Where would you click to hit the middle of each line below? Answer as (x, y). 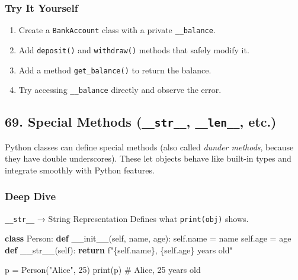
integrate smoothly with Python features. (80, 170)
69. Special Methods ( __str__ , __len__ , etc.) (141, 122)
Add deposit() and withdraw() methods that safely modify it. (134, 49)
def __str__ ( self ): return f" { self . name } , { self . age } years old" (119, 250)
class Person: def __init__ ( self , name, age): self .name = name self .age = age (148, 238)
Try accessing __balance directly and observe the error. (120, 90)
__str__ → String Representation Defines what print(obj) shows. (127, 218)
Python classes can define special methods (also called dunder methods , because (149, 147)
